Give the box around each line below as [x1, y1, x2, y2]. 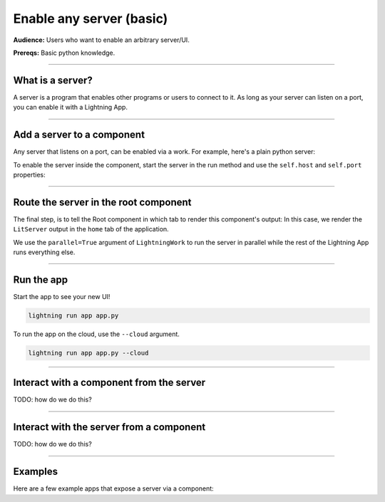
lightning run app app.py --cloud [28, 349, 149, 357]
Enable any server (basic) [13, 11, 168, 26]
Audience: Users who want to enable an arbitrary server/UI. [13, 36, 190, 44]
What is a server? [13, 74, 93, 86]
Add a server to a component [13, 129, 145, 141]
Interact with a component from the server [13, 377, 206, 389]
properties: [13, 170, 46, 179]
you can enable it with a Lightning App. [13, 103, 128, 112]
